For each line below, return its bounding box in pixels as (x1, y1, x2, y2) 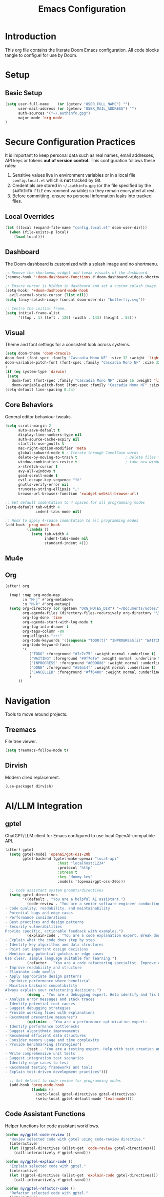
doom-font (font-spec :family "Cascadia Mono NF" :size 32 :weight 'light (5, 355, 161, 361)
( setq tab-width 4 (31, 532, 69, 537)
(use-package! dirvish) (5, 784, 54, 789)
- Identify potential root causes (5, 1001, 76, 1006)
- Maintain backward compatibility (5, 983, 78, 988)
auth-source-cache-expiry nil (18, 437, 80, 442)
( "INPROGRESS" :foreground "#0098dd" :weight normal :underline (29, 660, 163, 665)
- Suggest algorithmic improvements (5, 1029, 80, 1033)
